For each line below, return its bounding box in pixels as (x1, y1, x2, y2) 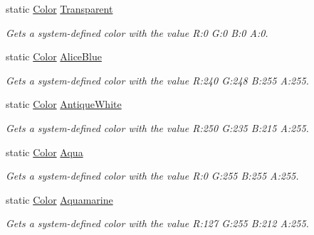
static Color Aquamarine (6, 192, 113, 207)
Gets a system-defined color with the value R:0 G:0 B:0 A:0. (6, 25, 268, 40)
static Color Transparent (6, 1, 113, 16)
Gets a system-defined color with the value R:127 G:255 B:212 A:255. (6, 216, 309, 231)
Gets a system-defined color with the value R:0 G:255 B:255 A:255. (6, 168, 299, 183)
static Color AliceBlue (6, 49, 102, 64)
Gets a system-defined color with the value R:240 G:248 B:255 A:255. (6, 72, 309, 87)
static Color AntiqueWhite (6, 97, 122, 111)
